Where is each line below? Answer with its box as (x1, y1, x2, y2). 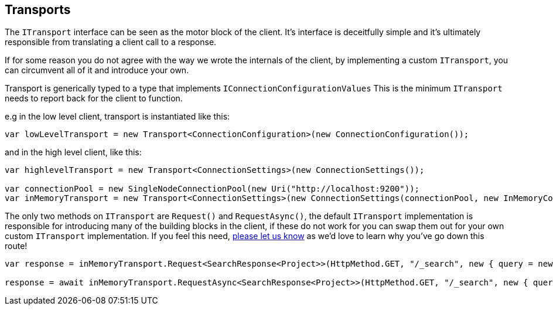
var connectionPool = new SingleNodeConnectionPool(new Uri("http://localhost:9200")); (5, 184, 420, 194)
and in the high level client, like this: (5, 147, 142, 158)
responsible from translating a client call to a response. (5, 37, 217, 47)
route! (5, 241, 28, 251)
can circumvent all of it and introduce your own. (5, 65, 189, 76)
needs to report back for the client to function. (5, 93, 183, 104)
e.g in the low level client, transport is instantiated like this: (5, 111, 230, 122)
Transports (5, 2, 71, 17)
